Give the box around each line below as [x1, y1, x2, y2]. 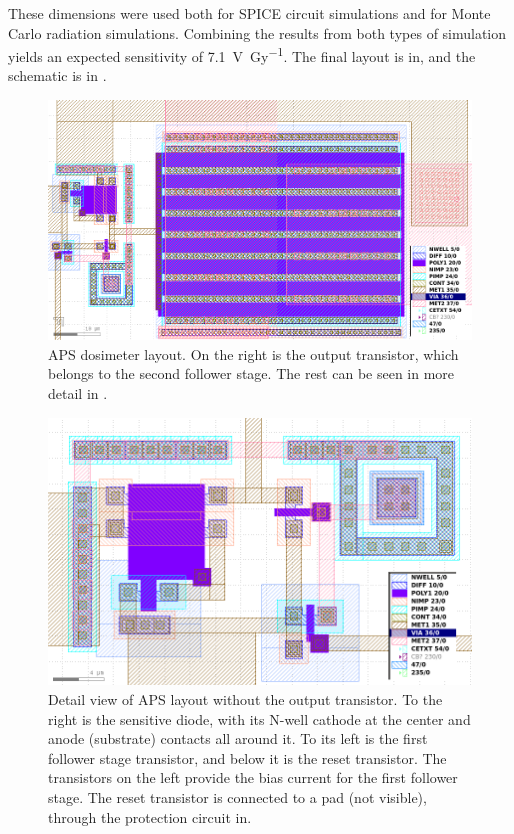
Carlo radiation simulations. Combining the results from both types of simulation [8, 22, 507, 43]
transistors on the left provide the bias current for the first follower [48, 767, 458, 788]
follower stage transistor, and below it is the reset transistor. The [48, 747, 447, 768]
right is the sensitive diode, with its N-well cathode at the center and [48, 708, 471, 729]
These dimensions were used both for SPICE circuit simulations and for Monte [8, 3, 491, 23]
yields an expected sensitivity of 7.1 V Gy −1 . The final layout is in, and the [8, 43, 476, 66]
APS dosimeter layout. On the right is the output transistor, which [48, 343, 459, 364]
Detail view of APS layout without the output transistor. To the [48, 688, 443, 709]
